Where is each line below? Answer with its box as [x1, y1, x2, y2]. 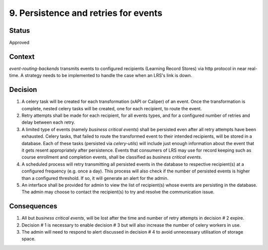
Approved [9, 40, 30, 46]
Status [9, 26, 30, 35]
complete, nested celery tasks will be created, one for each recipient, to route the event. [21, 105, 202, 111]
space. [21, 236, 36, 242]
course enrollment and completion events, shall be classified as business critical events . [21, 154, 202, 160]
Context [9, 52, 35, 61]
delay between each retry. [21, 119, 75, 125]
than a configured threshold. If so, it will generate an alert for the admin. [21, 175, 169, 181]
